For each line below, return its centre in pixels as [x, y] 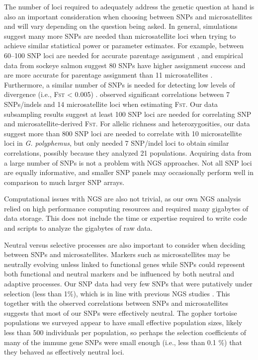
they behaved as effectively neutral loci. [64, 352]
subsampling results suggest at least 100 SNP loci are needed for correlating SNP [128, 114]
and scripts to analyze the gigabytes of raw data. [78, 228]
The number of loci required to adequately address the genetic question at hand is [129, 6]
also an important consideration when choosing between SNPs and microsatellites [128, 16]
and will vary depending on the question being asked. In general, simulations [121, 26]
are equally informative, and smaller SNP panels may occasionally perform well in [129, 172]
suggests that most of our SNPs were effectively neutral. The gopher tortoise [121, 313]
